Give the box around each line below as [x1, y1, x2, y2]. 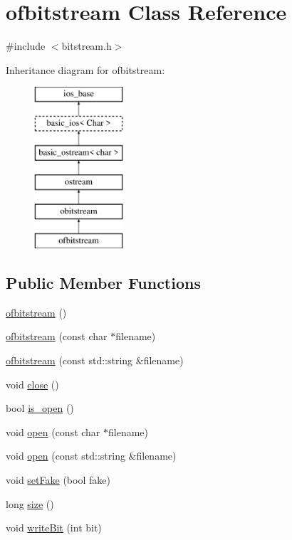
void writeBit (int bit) [6, 520, 102, 535]
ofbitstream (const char [6, 329, 108, 344]
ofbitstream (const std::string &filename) [6, 353, 184, 368]
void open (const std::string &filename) [6, 448, 177, 463]
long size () [6, 496, 54, 511]
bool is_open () [6, 401, 74, 415]
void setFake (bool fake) [6, 472, 110, 487]
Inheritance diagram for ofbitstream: [6, 62, 165, 77]
